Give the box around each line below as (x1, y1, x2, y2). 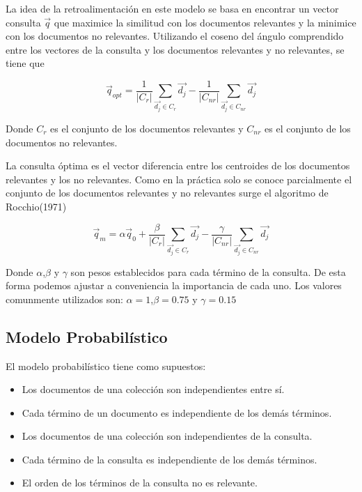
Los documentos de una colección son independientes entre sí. (22, 382, 285, 397)
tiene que (6, 56, 45, 70)
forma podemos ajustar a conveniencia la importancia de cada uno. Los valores (6, 278, 342, 293)
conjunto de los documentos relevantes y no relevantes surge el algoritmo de (6, 185, 329, 200)
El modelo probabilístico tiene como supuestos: (6, 358, 206, 373)
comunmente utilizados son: (6, 291, 123, 306)
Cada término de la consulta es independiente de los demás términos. (22, 452, 317, 466)
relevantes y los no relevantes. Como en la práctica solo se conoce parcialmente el (6, 171, 352, 186)
